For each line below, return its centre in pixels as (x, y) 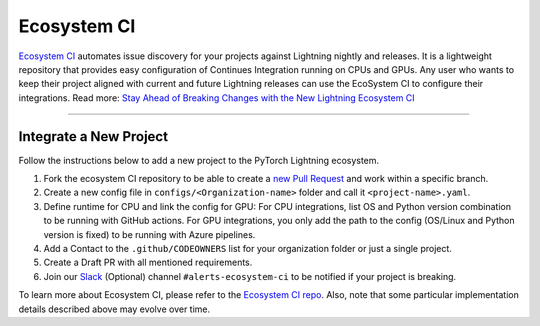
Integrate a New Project (93, 136)
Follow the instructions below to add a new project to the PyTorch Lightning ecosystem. (199, 160)
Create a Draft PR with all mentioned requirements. (148, 262)
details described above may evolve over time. (114, 309)
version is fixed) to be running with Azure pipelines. (149, 234)
